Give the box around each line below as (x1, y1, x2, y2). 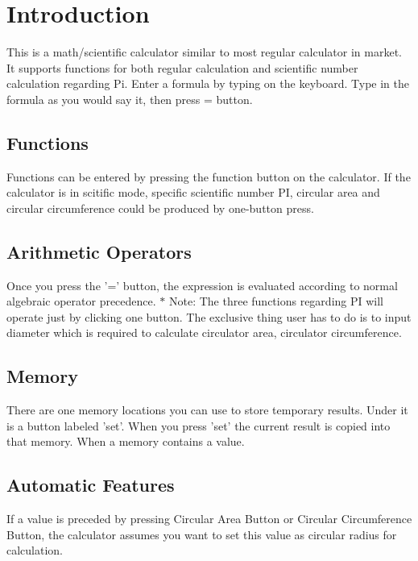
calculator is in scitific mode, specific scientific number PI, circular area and (6, 184, 380, 201)
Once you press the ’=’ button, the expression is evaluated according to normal (6, 276, 398, 293)
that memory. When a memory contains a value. (6, 433, 245, 450)
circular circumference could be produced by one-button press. (6, 199, 314, 216)
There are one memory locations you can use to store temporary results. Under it (6, 401, 408, 418)
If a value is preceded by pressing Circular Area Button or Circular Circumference (6, 510, 412, 527)
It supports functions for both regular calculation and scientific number (6, 59, 358, 76)
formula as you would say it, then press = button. (6, 90, 253, 107)
